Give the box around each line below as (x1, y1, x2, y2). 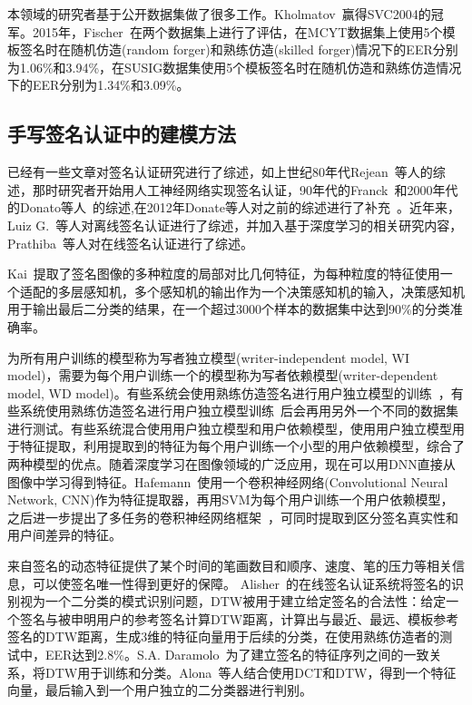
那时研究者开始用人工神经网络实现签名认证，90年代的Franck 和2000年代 (32, 180, 458, 199)
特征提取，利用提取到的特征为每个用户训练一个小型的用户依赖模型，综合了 (19, 436, 465, 455)
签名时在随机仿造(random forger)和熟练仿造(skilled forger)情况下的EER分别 (19, 40, 458, 59)
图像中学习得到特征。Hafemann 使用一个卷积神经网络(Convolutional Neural (7, 472, 448, 491)
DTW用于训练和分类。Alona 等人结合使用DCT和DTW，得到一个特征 (44, 662, 457, 681)
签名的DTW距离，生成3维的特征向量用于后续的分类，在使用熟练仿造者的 (7, 627, 440, 646)
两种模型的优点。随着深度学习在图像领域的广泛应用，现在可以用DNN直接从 (7, 455, 456, 474)
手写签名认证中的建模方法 (7, 120, 236, 148)
